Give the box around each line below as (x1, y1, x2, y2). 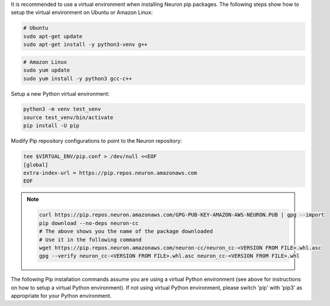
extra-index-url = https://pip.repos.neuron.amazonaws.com (23, 170, 197, 176)
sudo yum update (23, 67, 71, 73)
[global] (23, 162, 49, 168)
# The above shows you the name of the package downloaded (39, 228, 213, 235)
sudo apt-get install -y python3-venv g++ (23, 41, 148, 48)
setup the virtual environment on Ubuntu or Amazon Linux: (11, 9, 153, 16)
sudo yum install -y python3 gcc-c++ (23, 75, 132, 82)
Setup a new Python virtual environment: (11, 90, 110, 97)
